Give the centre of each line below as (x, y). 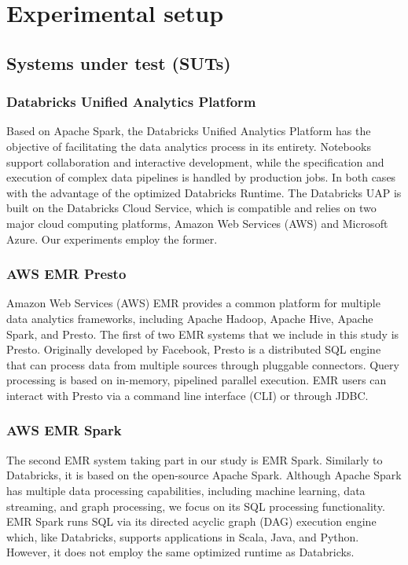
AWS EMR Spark (64, 430)
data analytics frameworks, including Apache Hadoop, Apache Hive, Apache (190, 318)
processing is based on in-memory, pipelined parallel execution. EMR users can (197, 380)
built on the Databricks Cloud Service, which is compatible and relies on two (191, 208)
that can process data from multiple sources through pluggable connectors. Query (203, 364)
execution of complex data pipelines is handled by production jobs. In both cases (201, 177)
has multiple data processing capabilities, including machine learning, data (186, 490)
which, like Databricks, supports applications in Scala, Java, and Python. (183, 536)
